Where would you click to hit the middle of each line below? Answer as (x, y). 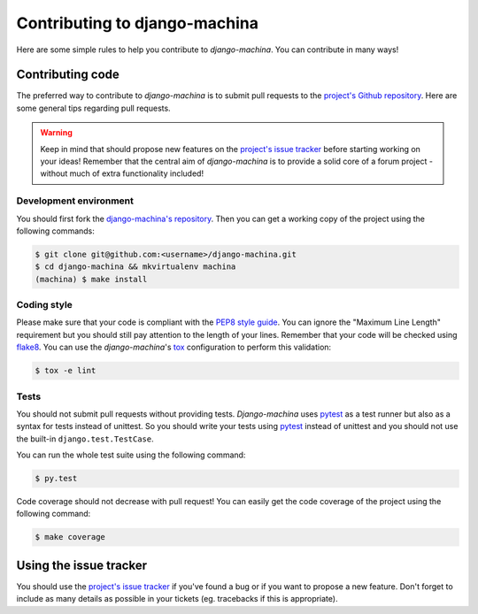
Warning (56, 133)
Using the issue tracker (82, 565)
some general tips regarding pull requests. (94, 108)
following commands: (55, 231)
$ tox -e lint (66, 371)
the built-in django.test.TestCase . (85, 439)
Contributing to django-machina (138, 23)
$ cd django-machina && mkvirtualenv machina (135, 267)
